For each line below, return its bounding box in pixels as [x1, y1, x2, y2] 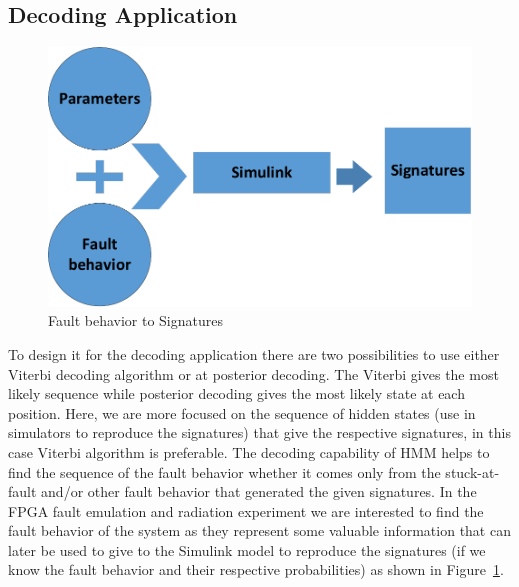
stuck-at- [445, 461, 500, 482]
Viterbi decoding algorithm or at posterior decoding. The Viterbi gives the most [8, 363, 499, 384]
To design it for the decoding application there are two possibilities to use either [8, 343, 500, 364]
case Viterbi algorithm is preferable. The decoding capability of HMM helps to [8, 441, 490, 462]
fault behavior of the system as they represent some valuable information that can [8, 520, 511, 541]
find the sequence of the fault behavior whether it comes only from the [8, 461, 441, 482]
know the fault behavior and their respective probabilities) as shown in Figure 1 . [8, 559, 504, 580]
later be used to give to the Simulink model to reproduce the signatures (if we [8, 539, 486, 560]
